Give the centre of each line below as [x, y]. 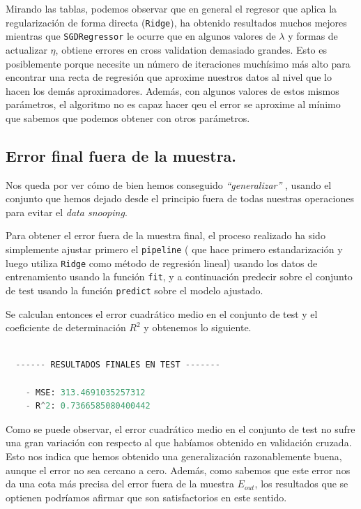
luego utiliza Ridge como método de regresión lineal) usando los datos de [162, 263]
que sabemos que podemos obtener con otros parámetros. [128, 117]
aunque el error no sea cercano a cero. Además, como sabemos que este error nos [178, 470]
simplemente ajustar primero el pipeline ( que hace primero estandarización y [174, 249]
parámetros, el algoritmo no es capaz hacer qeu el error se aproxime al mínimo [173, 104]
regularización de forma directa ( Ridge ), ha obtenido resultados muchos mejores [176, 22]
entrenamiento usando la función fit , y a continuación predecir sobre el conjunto [179, 276]
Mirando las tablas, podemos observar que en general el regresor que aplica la [171, 8]
